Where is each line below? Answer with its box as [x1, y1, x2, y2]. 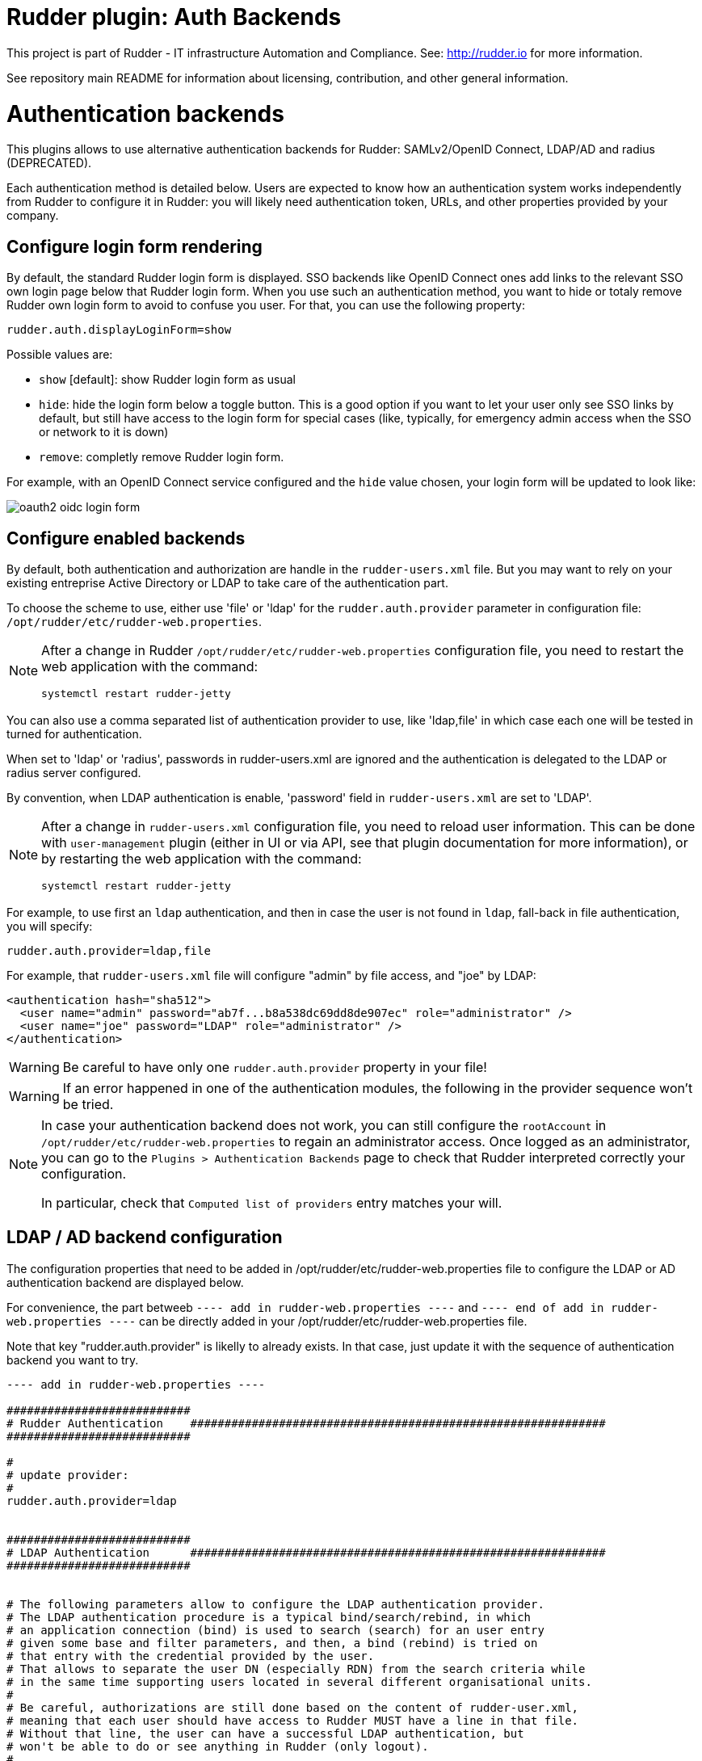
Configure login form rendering [6, 236, 263, 257]
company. [6, 208, 59, 223]
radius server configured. [6, 765, 141, 780]
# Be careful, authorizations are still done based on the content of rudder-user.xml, [6, 1700, 579, 1714]
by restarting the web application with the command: [41, 850, 362, 867]
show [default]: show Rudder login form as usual [39, 372, 296, 387]
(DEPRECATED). [6, 156, 92, 170]
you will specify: [6, 918, 93, 933]
